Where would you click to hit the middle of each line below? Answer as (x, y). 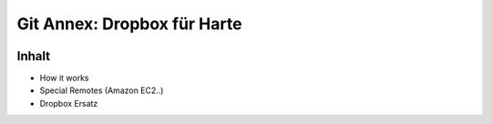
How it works (65, 78)
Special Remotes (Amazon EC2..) (102, 90)
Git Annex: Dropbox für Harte (129, 24)
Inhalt (33, 56)
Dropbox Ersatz (69, 103)
